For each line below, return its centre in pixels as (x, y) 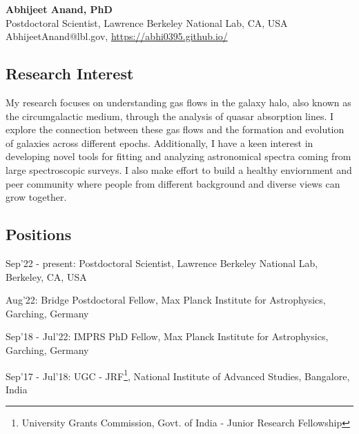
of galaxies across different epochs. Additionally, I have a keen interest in (159, 142)
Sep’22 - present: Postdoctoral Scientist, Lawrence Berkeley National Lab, (162, 263)
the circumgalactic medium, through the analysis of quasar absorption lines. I (170, 116)
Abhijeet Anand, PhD (59, 9)
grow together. (36, 197)
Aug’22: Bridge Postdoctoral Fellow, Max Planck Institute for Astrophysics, (166, 300)
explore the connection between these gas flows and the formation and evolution (175, 129)
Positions (39, 234)
